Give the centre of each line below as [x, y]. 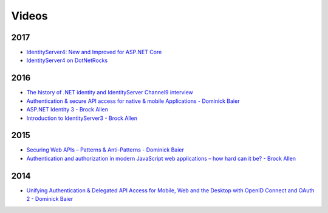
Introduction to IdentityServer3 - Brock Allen [82, 118]
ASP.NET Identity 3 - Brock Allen [67, 110]
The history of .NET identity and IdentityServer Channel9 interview [110, 93]
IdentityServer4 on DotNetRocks [67, 60]
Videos [29, 16]
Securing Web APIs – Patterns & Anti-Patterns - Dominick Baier [105, 150]
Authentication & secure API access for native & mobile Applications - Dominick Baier [133, 101]
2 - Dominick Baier [50, 199]
